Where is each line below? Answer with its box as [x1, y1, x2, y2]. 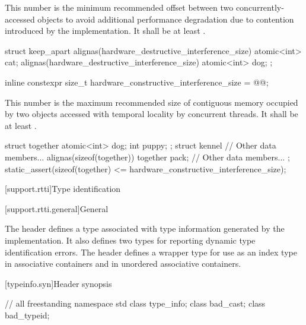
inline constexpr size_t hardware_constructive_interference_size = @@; [5, 75, 269, 88]
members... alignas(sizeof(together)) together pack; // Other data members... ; [5, 150, 290, 163]
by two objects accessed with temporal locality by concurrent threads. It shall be [5, 108, 298, 120]
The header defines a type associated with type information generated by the [5, 222, 285, 235]
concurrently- [235, 1, 284, 13]
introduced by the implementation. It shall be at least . [5, 24, 206, 37]
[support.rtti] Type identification [5, 182, 121, 195]
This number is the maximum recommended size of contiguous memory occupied [5, 96, 298, 108]
